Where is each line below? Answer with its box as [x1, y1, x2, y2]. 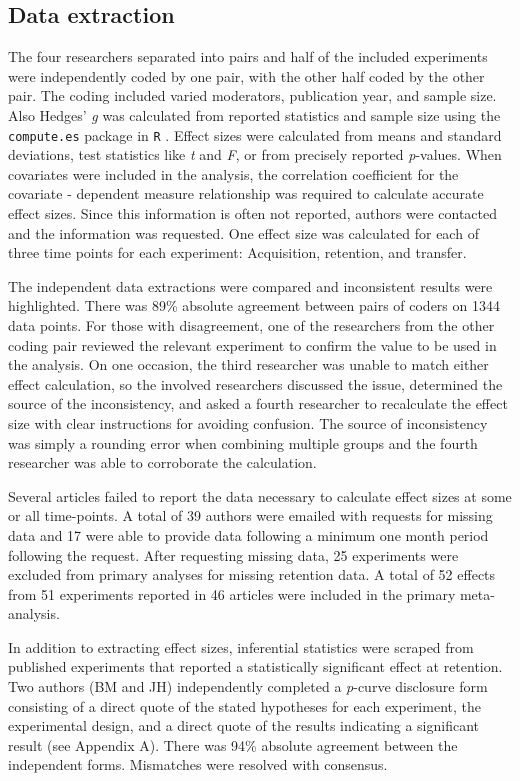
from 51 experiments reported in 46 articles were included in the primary [8, 583, 456, 604]
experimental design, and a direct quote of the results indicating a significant [8, 715, 480, 736]
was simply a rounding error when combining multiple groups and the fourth [8, 432, 478, 453]
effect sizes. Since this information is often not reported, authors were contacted [8, 203, 497, 224]
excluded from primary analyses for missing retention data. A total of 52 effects [8, 564, 496, 585]
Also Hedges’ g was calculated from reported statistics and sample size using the [8, 104, 501, 125]
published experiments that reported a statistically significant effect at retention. [8, 656, 503, 677]
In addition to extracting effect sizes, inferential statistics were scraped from [8, 636, 474, 657]
